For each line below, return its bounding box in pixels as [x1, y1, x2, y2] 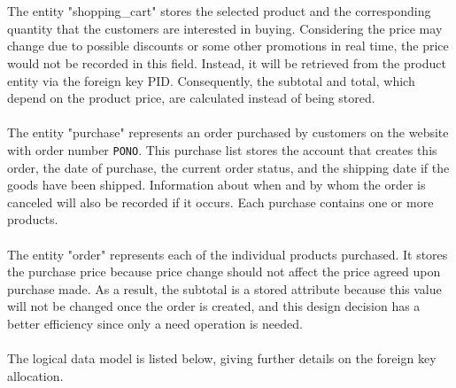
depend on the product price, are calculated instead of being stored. [7, 89, 375, 107]
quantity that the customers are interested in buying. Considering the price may [7, 19, 443, 37]
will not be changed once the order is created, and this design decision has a [7, 297, 421, 315]
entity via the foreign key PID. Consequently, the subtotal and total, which [7, 71, 415, 89]
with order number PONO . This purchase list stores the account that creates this [7, 140, 437, 159]
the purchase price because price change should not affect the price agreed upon [7, 262, 441, 281]
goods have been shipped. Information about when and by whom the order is [7, 175, 426, 194]
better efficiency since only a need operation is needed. [7, 314, 303, 332]
